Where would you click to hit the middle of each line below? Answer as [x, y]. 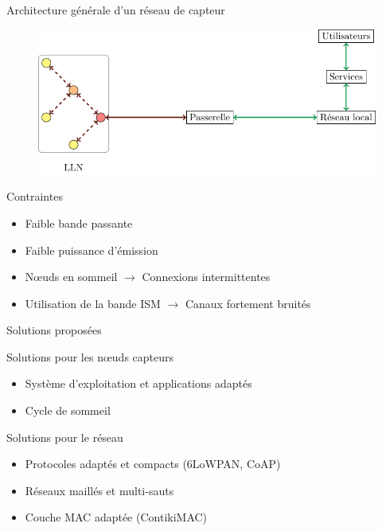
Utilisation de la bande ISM [93, 303]
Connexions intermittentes [206, 277]
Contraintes [35, 196]
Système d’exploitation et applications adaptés [138, 383]
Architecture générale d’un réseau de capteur [116, 10]
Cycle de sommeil [68, 410]
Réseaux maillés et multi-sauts [99, 490]
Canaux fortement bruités [248, 303]
